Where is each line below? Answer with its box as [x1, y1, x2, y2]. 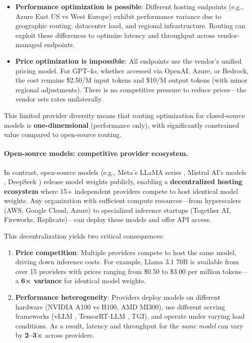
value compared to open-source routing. [4, 129, 122, 139]
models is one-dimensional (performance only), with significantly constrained [4, 120, 239, 130]
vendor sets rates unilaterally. [15, 94, 103, 104]
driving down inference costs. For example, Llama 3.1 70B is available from [15, 257, 239, 267]
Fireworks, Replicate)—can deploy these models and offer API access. [4, 214, 211, 224]
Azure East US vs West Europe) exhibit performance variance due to [15, 11, 221, 21]
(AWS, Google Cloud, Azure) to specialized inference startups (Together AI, [4, 205, 231, 215]
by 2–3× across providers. [15, 330, 95, 340]
